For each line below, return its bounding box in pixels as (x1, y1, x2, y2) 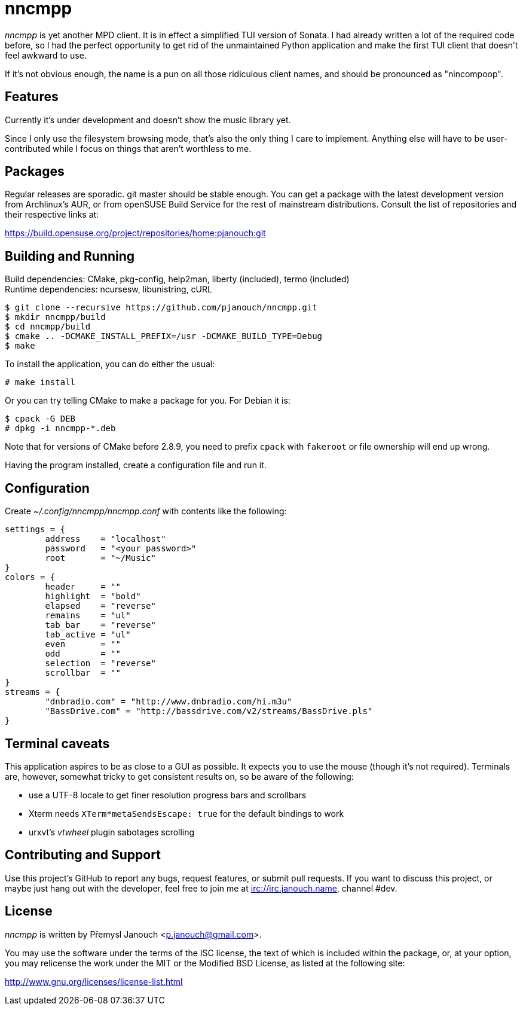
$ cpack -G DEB (5, 414, 76, 424)
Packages (5, 164, 65, 179)
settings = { (5, 524, 66, 535)
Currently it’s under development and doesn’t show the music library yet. (5, 114, 291, 125)
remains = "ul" (45, 611, 131, 621)
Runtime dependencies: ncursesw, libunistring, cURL (5, 284, 212, 295)
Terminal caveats (5, 736, 110, 751)
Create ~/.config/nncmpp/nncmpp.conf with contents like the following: (5, 506, 287, 517)
